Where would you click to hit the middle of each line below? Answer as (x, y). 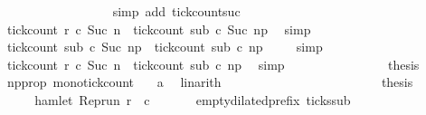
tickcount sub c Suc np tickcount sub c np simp (165, 47)
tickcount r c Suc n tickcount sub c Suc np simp (159, 29)
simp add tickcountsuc (176, 11)
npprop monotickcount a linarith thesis (210, 82)
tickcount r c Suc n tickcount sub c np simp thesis (213, 64)
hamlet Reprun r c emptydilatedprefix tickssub (193, 99)
